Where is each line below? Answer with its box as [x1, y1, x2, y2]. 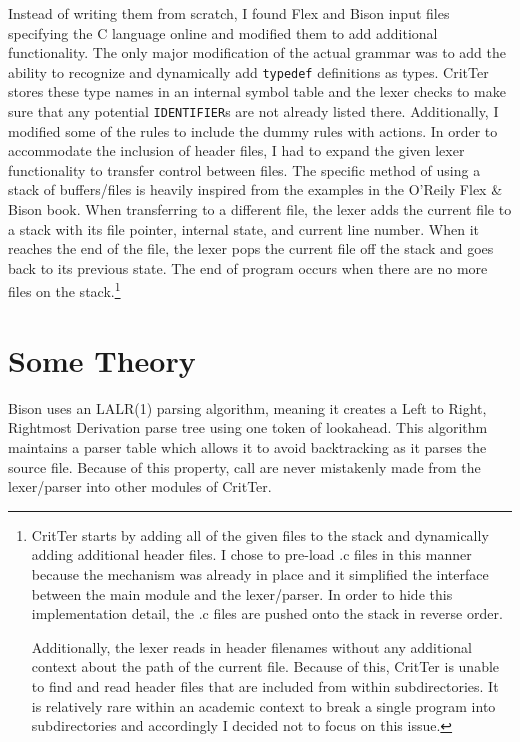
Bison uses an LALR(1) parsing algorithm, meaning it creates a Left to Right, [8, 397, 487, 418]
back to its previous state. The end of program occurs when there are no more [8, 257, 488, 278]
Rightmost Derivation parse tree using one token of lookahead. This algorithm [8, 417, 488, 438]
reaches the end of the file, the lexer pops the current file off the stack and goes [8, 238, 494, 259]
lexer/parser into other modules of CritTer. [8, 476, 272, 497]
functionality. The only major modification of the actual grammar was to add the [8, 42, 507, 63]
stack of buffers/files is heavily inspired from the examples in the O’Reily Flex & [8, 179, 503, 200]
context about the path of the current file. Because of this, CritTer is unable [31, 656, 500, 677]
